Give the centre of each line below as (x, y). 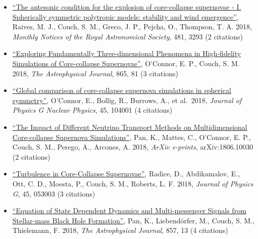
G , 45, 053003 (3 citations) (54, 193)
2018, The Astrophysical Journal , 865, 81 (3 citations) (95, 73)
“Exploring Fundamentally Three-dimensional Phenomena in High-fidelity (127, 53)
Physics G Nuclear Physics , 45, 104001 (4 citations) (92, 110)
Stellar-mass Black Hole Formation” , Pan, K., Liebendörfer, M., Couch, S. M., (133, 220)
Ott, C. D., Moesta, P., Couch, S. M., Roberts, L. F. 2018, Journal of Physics (133, 183)
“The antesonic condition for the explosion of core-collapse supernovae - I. (127, 7)
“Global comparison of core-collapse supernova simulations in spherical (122, 90)
